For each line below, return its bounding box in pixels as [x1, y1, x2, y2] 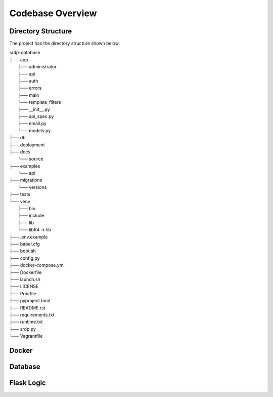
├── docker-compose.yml [9, 262, 65, 268]
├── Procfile [9, 290, 36, 296]
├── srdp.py [9, 326, 36, 332]
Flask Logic [9, 378, 47, 387]
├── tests [9, 191, 30, 197]
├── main [18, 92, 39, 98]
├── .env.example [9, 233, 48, 240]
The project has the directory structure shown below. [9, 41, 120, 47]
